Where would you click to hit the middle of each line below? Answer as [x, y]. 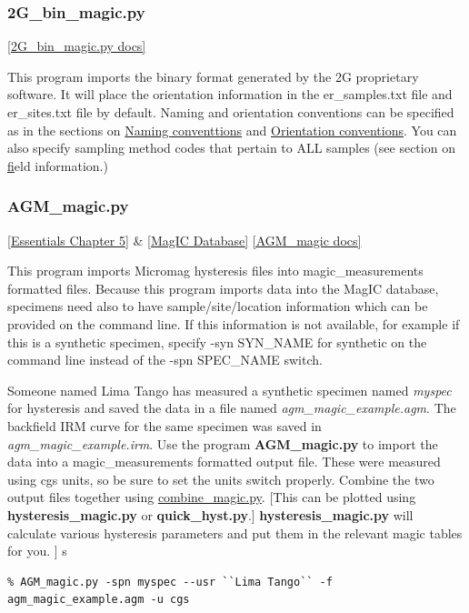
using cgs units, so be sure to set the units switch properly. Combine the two [221, 479]
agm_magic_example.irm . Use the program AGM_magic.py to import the [223, 443]
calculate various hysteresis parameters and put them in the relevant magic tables [235, 533]
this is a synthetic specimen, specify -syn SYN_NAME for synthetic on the [217, 342]
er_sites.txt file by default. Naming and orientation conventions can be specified [231, 112]
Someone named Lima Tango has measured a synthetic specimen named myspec [230, 390]
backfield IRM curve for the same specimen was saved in [165, 425]
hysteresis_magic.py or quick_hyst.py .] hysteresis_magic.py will [210, 514]
